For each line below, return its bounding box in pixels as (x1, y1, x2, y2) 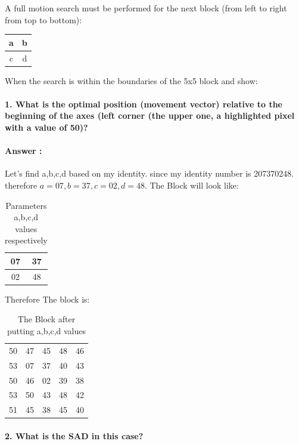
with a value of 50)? (5, 121, 88, 133)
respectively (5, 234, 48, 246)
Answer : (5, 144, 42, 157)
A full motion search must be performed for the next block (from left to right (5, 2, 287, 14)
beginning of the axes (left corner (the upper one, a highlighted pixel (5, 109, 295, 122)
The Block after (17, 313, 76, 325)
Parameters (5, 199, 47, 211)
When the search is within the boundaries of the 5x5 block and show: (5, 74, 258, 87)
